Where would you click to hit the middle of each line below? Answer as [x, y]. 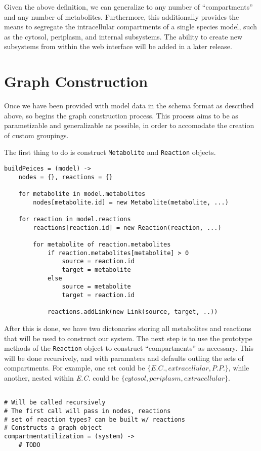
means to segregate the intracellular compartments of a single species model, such [130, 27]
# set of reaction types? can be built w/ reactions [95, 419]
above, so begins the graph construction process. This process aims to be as [121, 115]
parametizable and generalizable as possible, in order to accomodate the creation [129, 125]
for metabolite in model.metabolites [82, 194]
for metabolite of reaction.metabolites [102, 245]
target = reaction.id [98, 295]
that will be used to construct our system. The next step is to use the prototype [128, 338]
